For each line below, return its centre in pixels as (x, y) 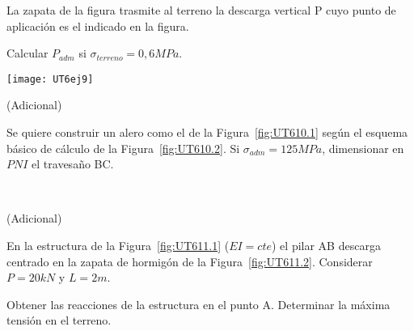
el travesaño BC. (73, 164)
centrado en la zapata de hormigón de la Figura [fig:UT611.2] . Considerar (190, 261)
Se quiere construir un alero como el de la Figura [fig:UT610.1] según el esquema (207, 132)
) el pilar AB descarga (326, 245)
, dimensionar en (363, 148)
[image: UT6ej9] (50, 79)
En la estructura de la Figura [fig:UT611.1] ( (118, 245)
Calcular (27, 53)
